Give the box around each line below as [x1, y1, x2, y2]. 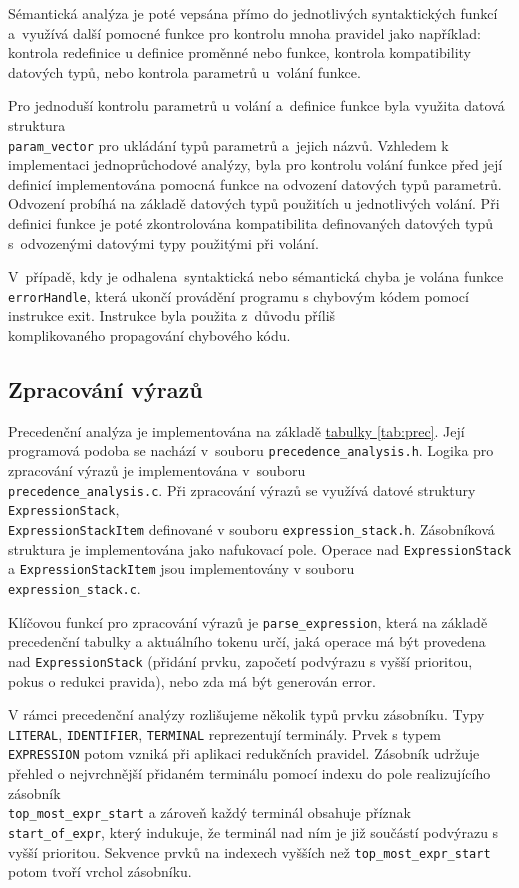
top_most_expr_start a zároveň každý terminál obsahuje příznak [8, 802, 412, 823]
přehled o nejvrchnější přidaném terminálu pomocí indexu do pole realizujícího [8, 763, 491, 784]
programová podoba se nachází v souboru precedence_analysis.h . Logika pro [8, 440, 494, 461]
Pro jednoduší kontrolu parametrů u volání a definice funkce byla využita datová [8, 95, 505, 116]
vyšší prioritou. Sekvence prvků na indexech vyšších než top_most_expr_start [8, 841, 491, 862]
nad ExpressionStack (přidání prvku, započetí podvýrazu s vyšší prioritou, [8, 650, 473, 671]
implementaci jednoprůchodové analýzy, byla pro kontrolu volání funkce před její [8, 154, 503, 175]
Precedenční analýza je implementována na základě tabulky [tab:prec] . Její [8, 420, 465, 441]
